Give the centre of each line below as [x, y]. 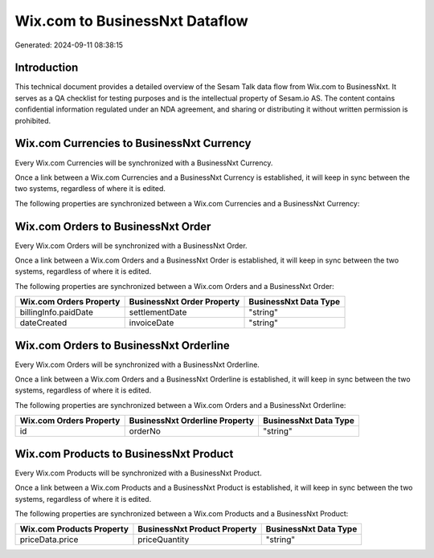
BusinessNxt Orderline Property [192, 421]
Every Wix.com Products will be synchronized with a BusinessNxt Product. [138, 473]
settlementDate [158, 312]
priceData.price [49, 540]
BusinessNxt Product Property [197, 529]
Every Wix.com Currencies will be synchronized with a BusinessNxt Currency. [144, 163]
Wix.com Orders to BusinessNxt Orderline [123, 345]
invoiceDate [151, 323]
